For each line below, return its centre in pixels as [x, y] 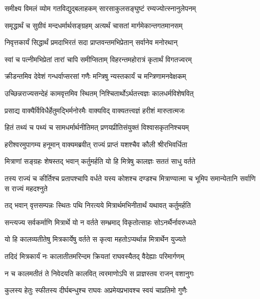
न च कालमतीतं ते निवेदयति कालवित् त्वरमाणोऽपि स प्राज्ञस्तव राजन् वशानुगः [99, 273]
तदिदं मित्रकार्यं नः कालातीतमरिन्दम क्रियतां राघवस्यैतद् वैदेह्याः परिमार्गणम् [95, 256]
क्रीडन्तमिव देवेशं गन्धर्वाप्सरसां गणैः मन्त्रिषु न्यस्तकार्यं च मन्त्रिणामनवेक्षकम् [95, 76]
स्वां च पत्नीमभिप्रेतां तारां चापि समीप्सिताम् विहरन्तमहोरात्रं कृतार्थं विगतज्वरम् [98, 59]
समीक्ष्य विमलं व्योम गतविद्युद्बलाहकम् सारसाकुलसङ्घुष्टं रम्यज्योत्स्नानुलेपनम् [100, 8]
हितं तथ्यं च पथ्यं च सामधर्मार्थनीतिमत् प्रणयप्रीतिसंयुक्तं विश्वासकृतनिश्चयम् [97, 127]
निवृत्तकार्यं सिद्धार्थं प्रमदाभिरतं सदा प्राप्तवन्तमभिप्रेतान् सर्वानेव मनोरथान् [91, 42]
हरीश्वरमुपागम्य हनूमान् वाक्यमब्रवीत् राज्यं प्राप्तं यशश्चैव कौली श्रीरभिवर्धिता [96, 144]
